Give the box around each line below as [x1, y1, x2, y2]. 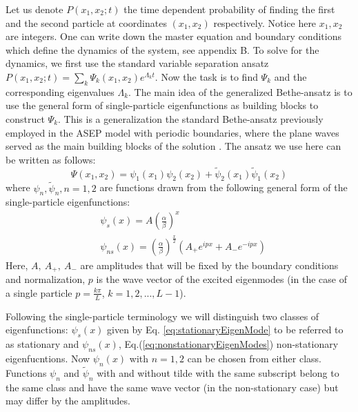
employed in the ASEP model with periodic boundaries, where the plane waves [6, 125, 339, 139]
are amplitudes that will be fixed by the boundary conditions [80, 257, 339, 272]
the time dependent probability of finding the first [123, 2, 335, 16]
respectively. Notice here [213, 15, 317, 30]
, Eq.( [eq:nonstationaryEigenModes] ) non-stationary [118, 337, 339, 351]
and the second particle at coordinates [6, 15, 167, 30]
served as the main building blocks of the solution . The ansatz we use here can [6, 139, 341, 153]
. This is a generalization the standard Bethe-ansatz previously [58, 111, 324, 126]
